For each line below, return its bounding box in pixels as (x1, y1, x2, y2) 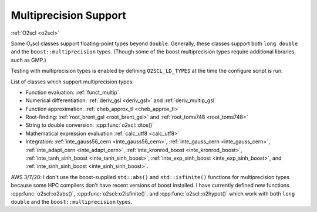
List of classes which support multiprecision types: (11, 78, 134, 85)
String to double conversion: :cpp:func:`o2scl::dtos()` (25, 122, 154, 129)
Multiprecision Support (11, 9, 126, 22)
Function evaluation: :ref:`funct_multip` (25, 89, 119, 96)
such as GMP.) (11, 56, 46, 63)
